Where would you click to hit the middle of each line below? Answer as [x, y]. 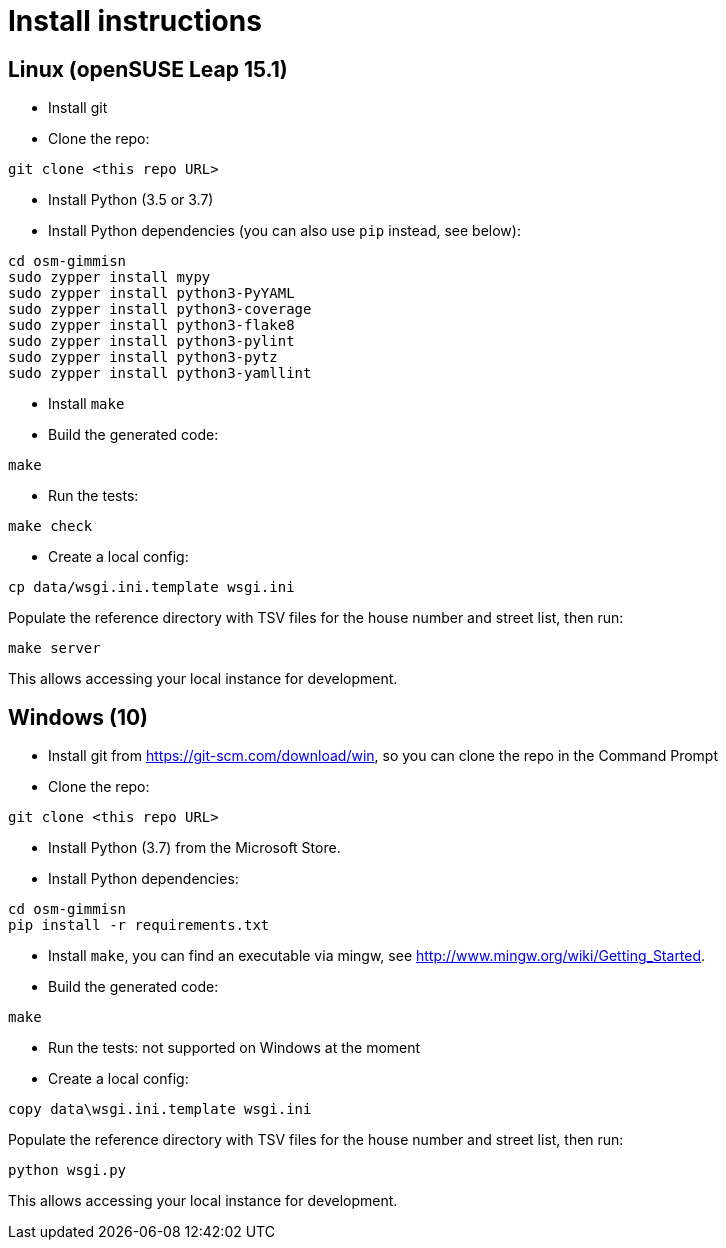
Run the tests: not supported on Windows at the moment [234, 1048]
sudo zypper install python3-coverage [160, 309]
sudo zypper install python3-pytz [143, 357]
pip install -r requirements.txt [139, 925]
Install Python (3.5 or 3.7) [131, 200]
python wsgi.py [67, 1170]
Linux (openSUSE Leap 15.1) [148, 69]
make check [50, 526]
